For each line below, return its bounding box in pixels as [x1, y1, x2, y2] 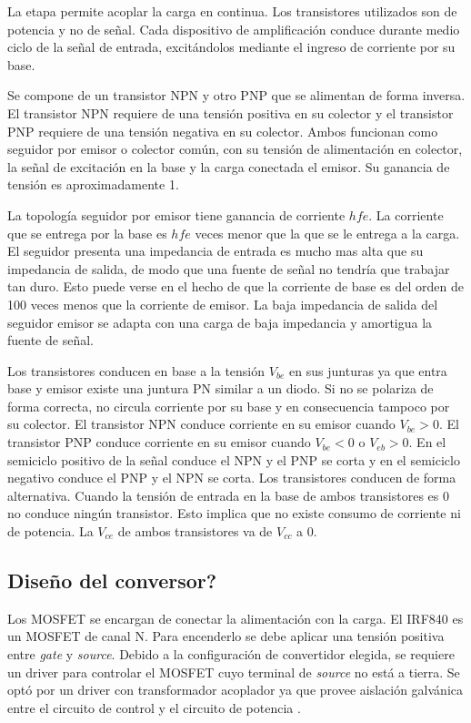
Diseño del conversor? [7, 566, 217, 595]
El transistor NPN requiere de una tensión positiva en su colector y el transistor [7, 103, 454, 122]
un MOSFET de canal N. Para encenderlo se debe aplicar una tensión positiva [7, 626, 445, 646]
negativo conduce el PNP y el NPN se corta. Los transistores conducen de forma [7, 468, 456, 487]
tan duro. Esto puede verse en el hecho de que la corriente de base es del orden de [7, 277, 464, 296]
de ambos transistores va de [117, 522, 273, 541]
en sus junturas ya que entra [289, 361, 447, 380]
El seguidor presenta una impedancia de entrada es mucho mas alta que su [7, 241, 424, 260]
